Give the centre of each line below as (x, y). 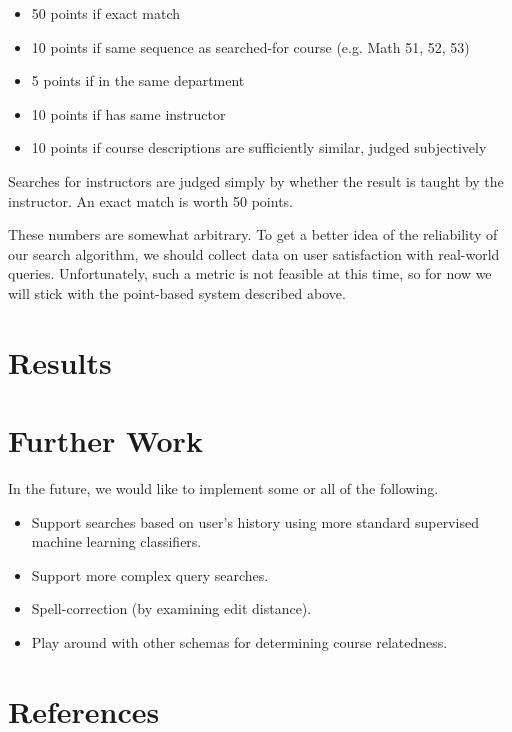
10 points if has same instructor (128, 113)
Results (60, 361)
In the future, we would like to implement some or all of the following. (223, 488)
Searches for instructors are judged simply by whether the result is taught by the (256, 180)
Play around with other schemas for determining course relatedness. (239, 642)
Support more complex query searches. (150, 574)
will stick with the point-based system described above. (177, 292)
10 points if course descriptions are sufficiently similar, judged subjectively (259, 147)
